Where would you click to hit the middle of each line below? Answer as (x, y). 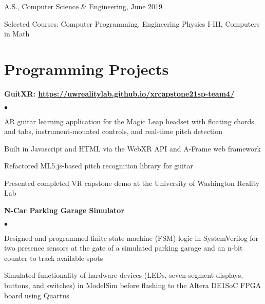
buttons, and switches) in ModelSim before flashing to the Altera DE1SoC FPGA (133, 285)
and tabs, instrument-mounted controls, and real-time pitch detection (113, 131)
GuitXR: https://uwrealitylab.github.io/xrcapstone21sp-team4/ (119, 93)
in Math (17, 34)
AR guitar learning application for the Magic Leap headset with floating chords (129, 121)
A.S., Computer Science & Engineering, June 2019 (83, 6)
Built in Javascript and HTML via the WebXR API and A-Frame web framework (132, 148)
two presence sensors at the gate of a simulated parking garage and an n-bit (124, 248)
